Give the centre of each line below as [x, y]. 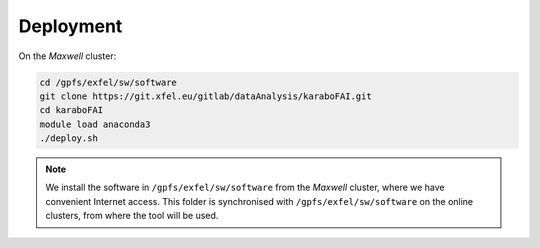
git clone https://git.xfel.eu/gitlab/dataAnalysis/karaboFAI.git [205, 96]
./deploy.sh [69, 138]
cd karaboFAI [71, 110]
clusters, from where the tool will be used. [132, 216]
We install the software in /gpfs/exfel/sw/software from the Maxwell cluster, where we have [245, 187]
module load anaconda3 [95, 124]
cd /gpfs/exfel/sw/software [108, 82]
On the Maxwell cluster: [67, 56]
